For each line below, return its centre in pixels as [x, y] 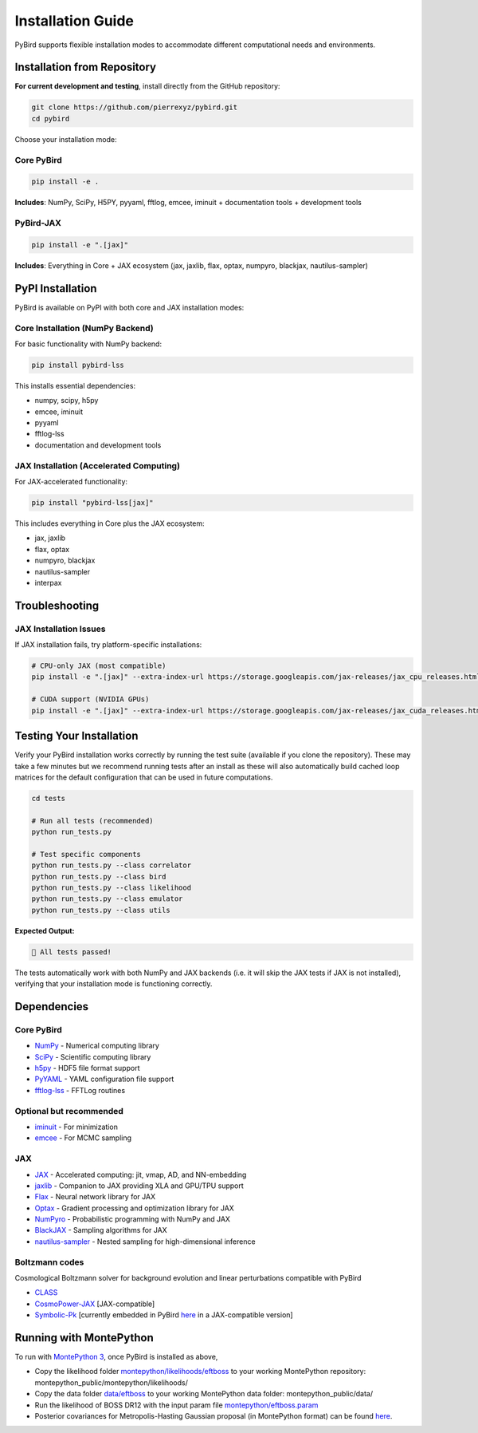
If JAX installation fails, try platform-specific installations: [108, 645]
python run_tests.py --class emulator [107, 899]
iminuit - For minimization [76, 1127]
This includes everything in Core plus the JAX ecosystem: [110, 523]
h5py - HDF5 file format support [87, 1068]
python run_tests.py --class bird [99, 876]
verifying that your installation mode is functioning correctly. [114, 984]
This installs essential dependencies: [75, 385]
